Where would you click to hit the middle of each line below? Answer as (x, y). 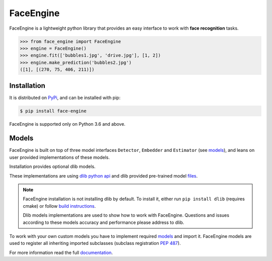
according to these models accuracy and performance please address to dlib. (104, 222)
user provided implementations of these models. (60, 157)
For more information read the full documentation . (61, 252)
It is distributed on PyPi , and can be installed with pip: (65, 98)
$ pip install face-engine (53, 111)
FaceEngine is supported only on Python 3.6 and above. (67, 124)
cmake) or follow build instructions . (59, 206)
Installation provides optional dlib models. (52, 166)
